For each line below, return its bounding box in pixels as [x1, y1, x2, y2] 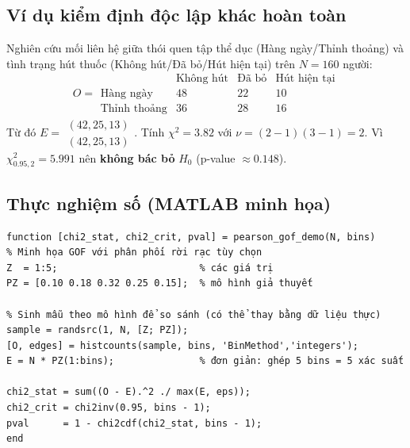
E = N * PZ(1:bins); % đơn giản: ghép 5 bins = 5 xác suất [6, 355, 404, 367]
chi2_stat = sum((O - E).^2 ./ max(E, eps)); [6, 386, 251, 398]
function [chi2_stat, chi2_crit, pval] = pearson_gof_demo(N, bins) [6, 231, 376, 243]
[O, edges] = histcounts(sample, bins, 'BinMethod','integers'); [6, 339, 358, 351]
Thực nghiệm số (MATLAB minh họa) [6, 190, 331, 215]
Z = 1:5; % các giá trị [6, 262, 274, 274]
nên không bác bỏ [79, 149, 175, 166]
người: [343, 55, 373, 71]
